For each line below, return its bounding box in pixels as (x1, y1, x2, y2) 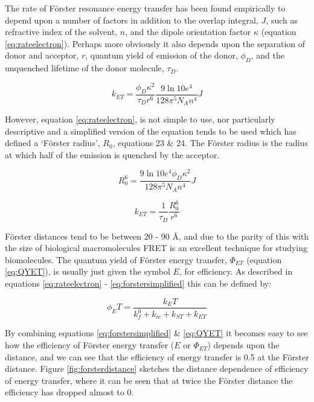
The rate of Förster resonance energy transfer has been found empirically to (5, 2, 286, 14)
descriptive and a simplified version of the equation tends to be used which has (5, 124, 296, 137)
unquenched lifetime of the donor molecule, (5, 62, 164, 74)
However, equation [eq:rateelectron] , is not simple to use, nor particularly (5, 113, 275, 125)
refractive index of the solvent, (5, 25, 118, 38)
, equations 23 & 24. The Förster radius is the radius (112, 136, 308, 149)
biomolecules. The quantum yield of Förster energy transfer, (5, 253, 227, 266)
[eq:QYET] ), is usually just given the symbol (5, 265, 170, 278)
